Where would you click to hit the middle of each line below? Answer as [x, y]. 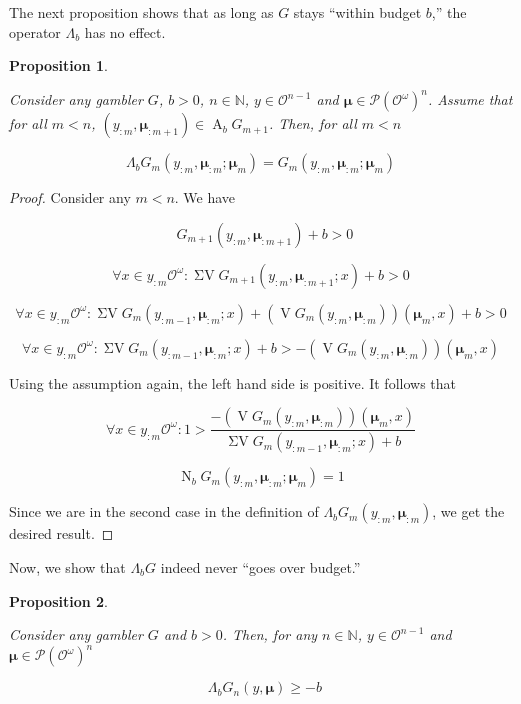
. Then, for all [312, 123]
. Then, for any [270, 634]
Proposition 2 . [58, 600]
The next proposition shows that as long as [141, 12]
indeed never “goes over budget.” [260, 566]
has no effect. [125, 31]
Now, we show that [67, 566]
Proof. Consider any [70, 197]
